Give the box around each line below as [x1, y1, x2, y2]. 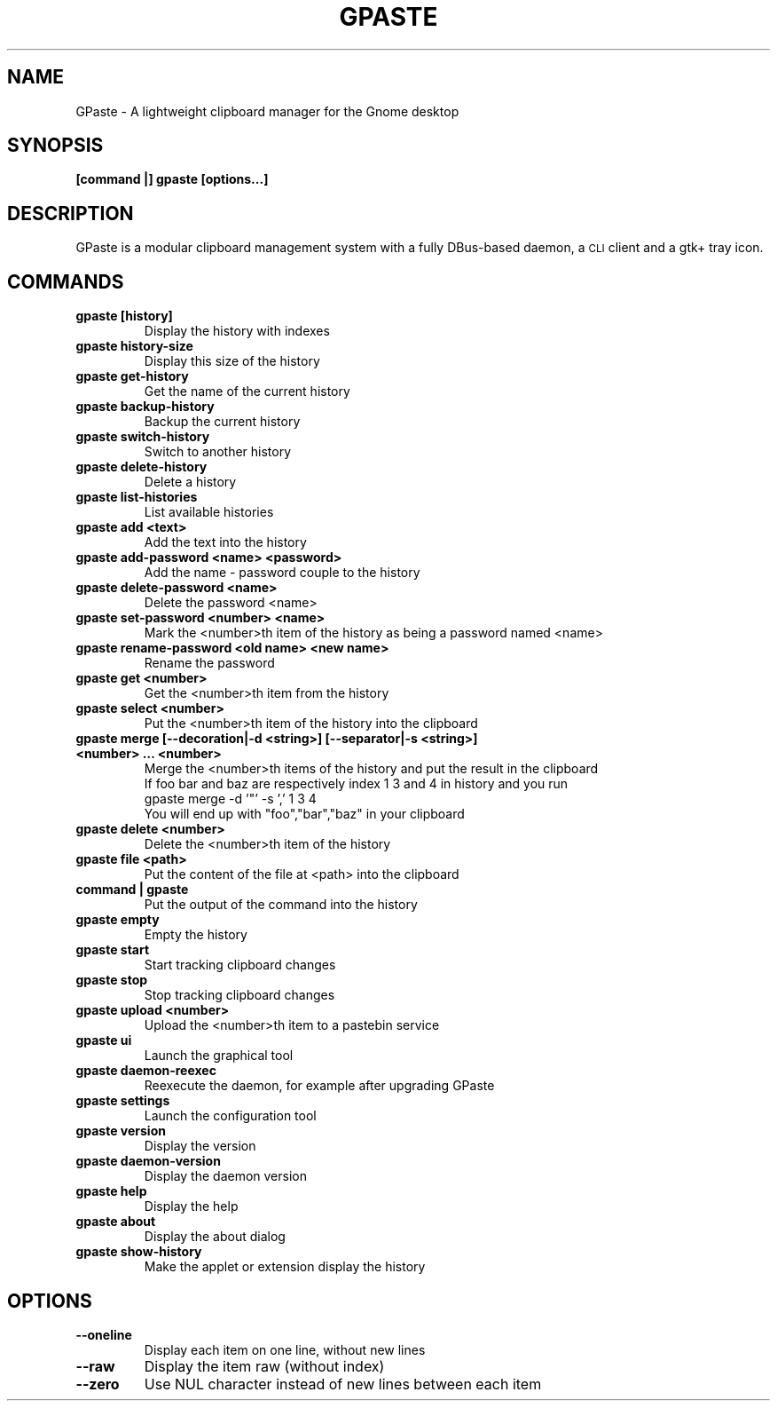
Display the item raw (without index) [144, 1357, 385, 1375]
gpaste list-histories [75, 489, 198, 505]
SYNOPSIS [7, 134, 104, 157]
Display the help [144, 1198, 239, 1214]
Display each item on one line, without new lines [144, 1341, 426, 1357]
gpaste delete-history [75, 459, 208, 475]
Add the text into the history [144, 534, 307, 550]
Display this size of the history [144, 353, 320, 369]
